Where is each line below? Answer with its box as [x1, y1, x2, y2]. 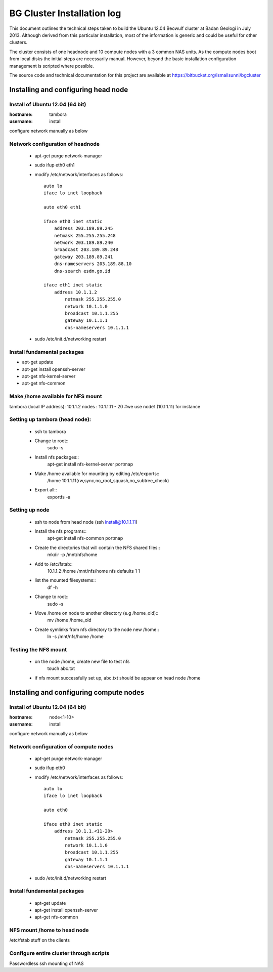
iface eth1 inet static [43, 282, 103, 288]
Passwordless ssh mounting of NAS [9, 960, 84, 966]
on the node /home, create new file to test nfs [34, 658, 130, 665]
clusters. [9, 39, 28, 46]
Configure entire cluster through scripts [9, 950, 110, 957]
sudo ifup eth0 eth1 [34, 162, 75, 168]
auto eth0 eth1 [43, 204, 81, 210]
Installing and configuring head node [9, 85, 128, 94]
